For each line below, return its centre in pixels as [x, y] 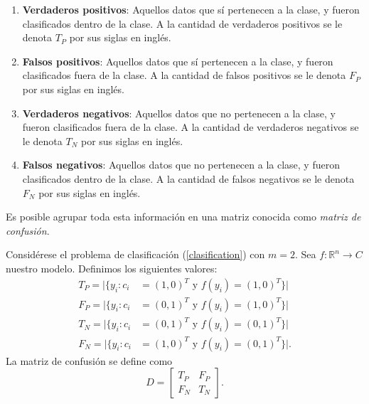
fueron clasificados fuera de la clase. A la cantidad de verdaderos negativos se [191, 127]
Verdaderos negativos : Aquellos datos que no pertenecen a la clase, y [179, 113]
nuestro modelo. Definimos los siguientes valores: [112, 268]
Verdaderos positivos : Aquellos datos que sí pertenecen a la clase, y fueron [191, 9]
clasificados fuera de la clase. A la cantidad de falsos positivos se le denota [184, 75]
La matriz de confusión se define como [89, 360]
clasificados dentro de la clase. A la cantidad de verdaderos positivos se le [182, 23]
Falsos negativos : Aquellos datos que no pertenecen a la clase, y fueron [181, 165]
